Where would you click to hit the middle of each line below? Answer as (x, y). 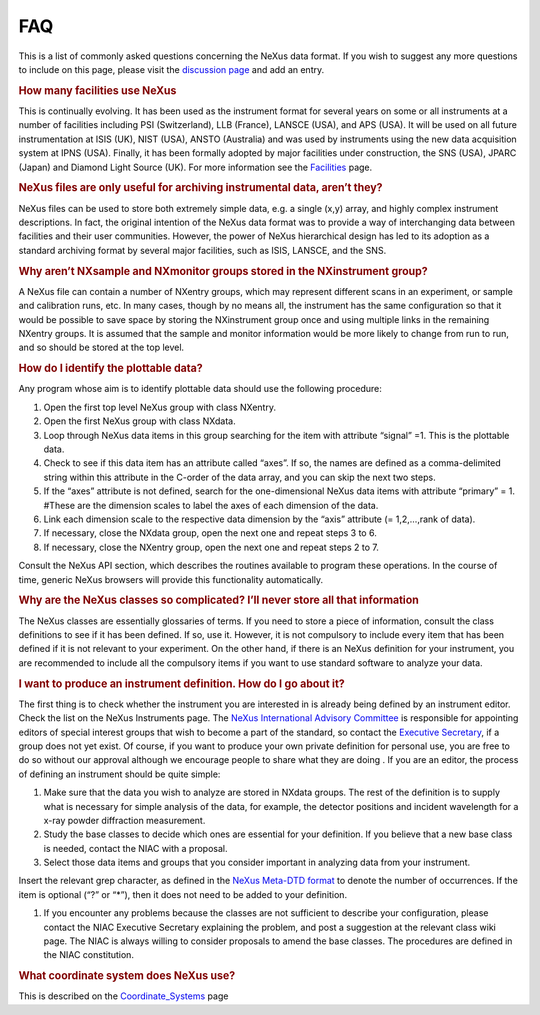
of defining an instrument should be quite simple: (119, 774)
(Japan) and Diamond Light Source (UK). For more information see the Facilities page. (195, 167)
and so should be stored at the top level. (101, 347)
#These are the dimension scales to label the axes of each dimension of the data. (211, 505)
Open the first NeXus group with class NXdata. (139, 421)
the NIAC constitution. (89, 955)
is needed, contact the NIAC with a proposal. (135, 848)
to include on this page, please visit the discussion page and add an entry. (171, 69)
